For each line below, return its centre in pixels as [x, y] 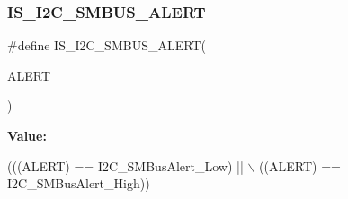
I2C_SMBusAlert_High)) [79, 183]
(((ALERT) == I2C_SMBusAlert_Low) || [125, 165]
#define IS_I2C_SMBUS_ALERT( [107, 45]
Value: [27, 135]
